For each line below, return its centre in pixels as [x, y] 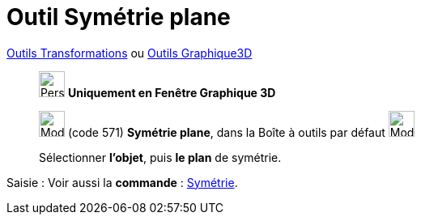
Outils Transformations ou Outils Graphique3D [130, 53]
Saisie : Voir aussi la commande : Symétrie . [122, 182]
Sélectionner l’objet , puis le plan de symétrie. [160, 157]
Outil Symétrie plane [119, 17]
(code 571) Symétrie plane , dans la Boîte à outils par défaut [226, 132]
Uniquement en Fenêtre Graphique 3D [172, 92]
